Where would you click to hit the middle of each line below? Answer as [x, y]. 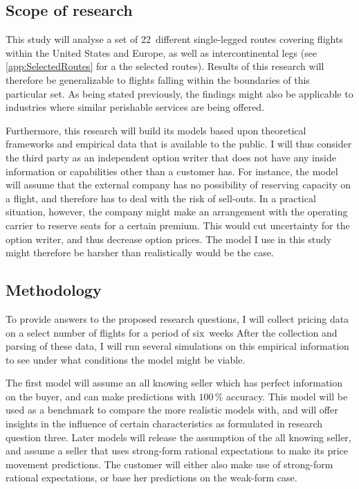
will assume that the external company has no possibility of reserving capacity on [178, 185]
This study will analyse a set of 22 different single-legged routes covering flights [174, 39]
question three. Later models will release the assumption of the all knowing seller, [178, 437]
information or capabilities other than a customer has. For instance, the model [172, 171]
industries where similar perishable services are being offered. [135, 107]
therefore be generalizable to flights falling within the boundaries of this [158, 79]
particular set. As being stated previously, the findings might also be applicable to [179, 93]
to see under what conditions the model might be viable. [126, 359]
